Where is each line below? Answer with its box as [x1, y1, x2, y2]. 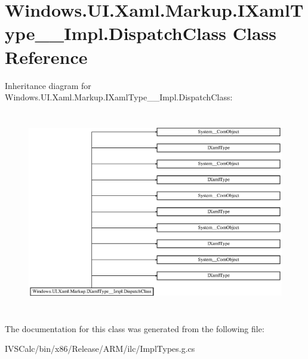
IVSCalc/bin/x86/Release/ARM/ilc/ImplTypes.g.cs [5, 342, 195, 355]
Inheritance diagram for [5, 79, 91, 91]
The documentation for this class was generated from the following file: [5, 322, 264, 335]
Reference [5, 44, 88, 69]
